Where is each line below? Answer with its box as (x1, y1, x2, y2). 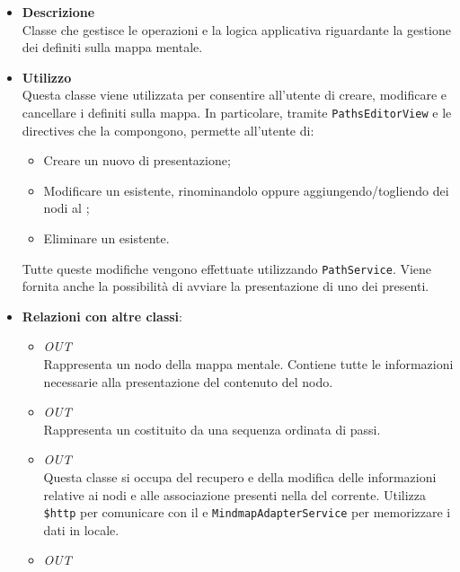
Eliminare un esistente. (43, 229, 170, 247)
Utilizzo (22, 67, 72, 86)
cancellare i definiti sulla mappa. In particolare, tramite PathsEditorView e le (22, 102, 452, 121)
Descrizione (22, 3, 95, 21)
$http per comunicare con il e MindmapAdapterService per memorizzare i (43, 503, 451, 522)
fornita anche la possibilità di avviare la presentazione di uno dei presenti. (22, 277, 429, 295)
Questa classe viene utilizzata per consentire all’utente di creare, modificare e (22, 85, 447, 104)
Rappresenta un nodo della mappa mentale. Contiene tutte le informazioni (43, 355, 454, 374)
